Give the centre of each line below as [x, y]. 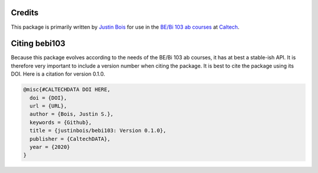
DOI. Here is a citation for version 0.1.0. [58, 74]
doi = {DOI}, [48, 98]
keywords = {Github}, [61, 122]
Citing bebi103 [38, 44]
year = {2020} [50, 147]
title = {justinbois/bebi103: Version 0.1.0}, [98, 131]
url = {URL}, [48, 106]
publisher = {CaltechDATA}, [70, 139]
